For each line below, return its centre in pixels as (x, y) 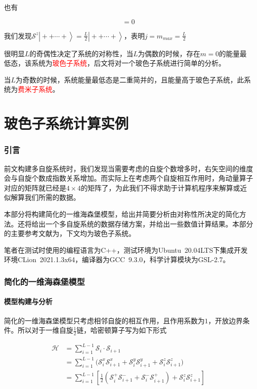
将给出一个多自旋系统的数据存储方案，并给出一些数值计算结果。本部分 (139, 223)
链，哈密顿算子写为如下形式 (121, 330)
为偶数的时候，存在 (169, 53)
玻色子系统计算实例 (66, 123)
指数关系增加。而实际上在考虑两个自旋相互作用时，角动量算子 (152, 178)
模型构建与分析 (28, 301)
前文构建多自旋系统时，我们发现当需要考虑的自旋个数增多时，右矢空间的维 (125, 168)
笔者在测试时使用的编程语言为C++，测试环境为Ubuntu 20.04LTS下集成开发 (126, 250)
